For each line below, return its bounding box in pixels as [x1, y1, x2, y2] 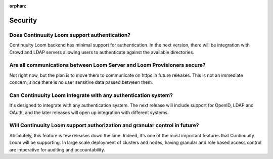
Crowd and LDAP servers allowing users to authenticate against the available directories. [9, 49, 195, 55]
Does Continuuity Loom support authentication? [9, 31, 131, 38]
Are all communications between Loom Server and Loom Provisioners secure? [9, 62, 206, 69]
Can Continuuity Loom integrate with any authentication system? [9, 91, 173, 98]
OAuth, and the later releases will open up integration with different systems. [9, 109, 169, 116]
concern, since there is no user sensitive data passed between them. [9, 79, 153, 85]
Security [9, 16, 37, 25]
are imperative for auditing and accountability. [9, 146, 106, 152]
